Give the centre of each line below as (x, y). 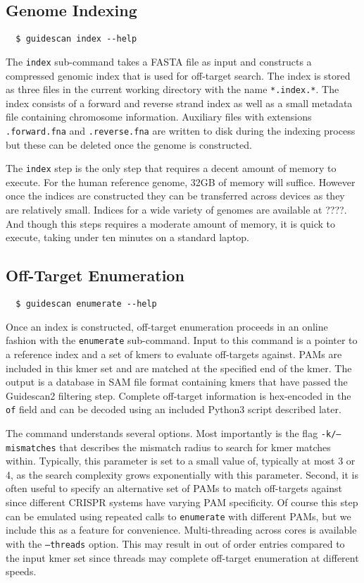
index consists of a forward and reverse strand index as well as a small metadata (179, 103)
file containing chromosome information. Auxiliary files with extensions (159, 117)
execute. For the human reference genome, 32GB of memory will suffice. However (181, 182)
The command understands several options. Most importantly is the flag (162, 432)
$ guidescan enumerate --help (86, 304)
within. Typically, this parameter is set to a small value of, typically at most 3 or (181, 461)
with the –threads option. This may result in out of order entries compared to (175, 543)
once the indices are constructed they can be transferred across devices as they (175, 196)
